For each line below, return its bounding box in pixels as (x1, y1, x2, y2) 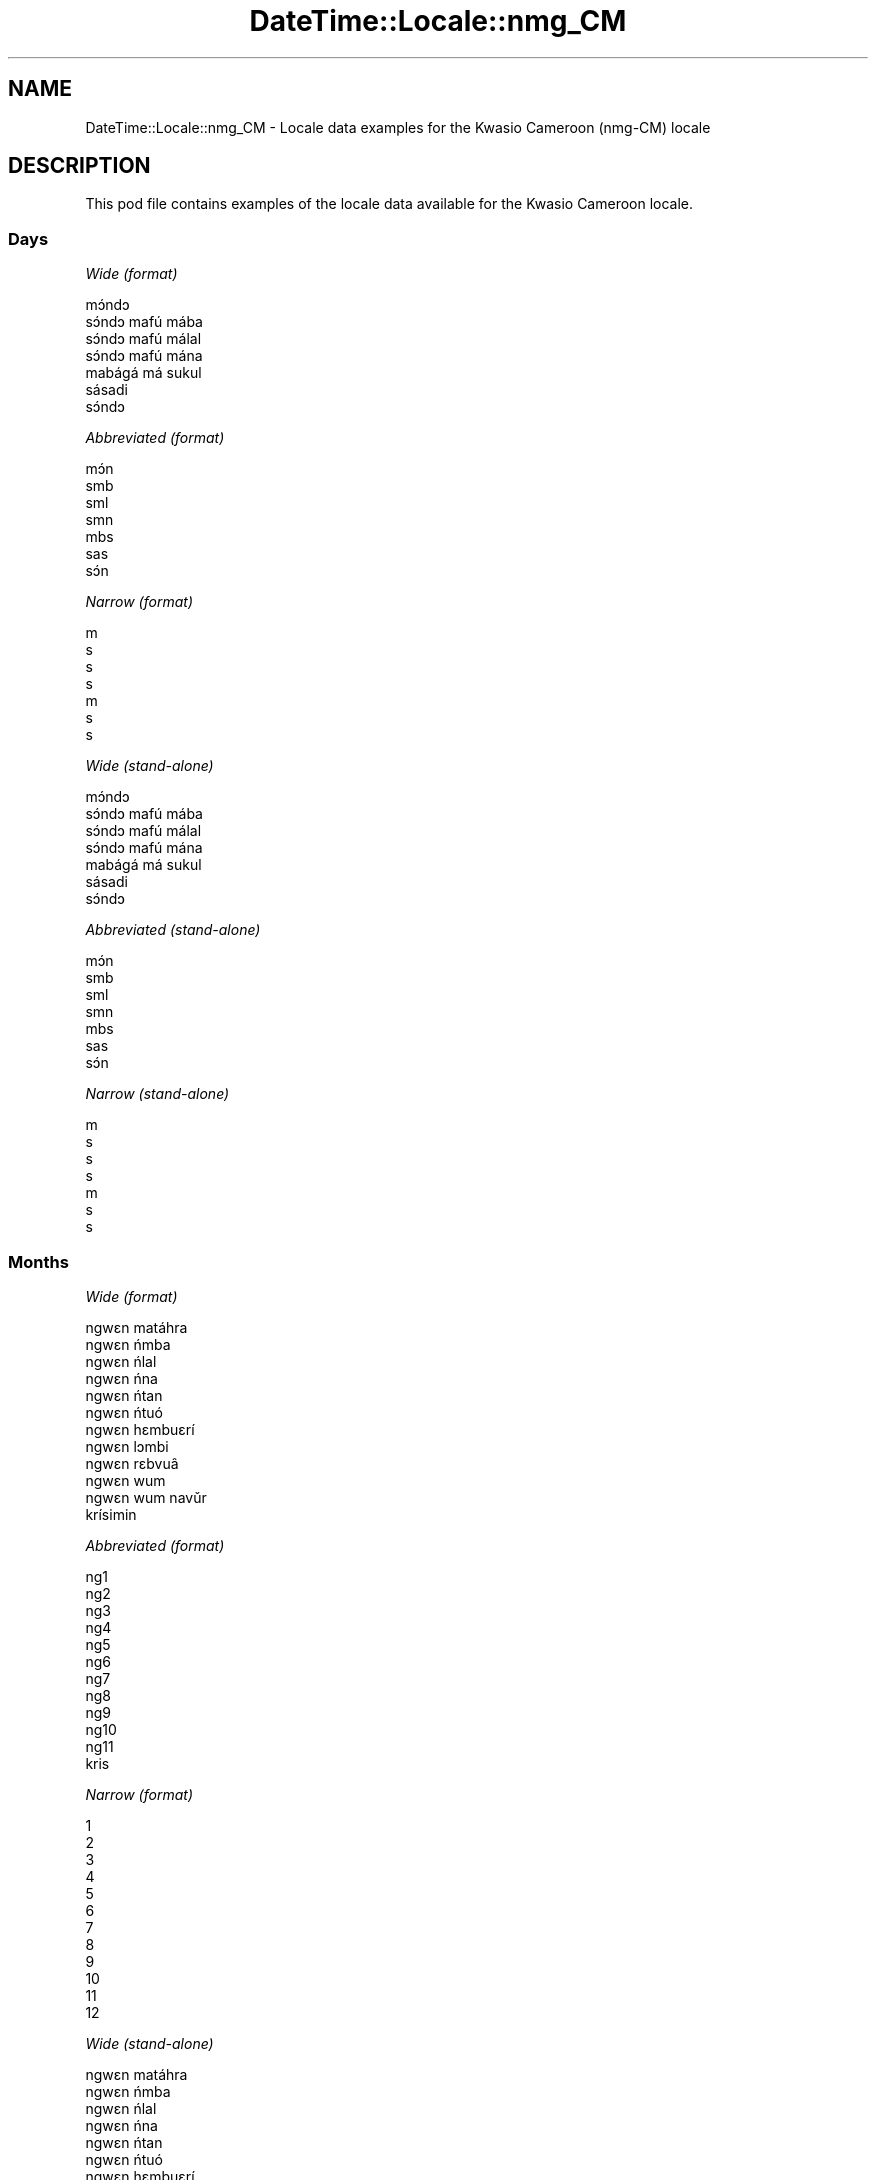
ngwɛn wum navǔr (85, 1488, 207, 1506)
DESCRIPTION (8, 153, 151, 179)
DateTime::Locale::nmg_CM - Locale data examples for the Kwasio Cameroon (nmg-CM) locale (85, 118, 711, 136)
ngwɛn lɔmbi (85, 1437, 169, 1455)
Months (8, 1251, 69, 1272)
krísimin (85, 1505, 137, 1523)
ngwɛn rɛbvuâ (85, 1454, 179, 1472)
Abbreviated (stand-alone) (85, 921, 261, 939)
